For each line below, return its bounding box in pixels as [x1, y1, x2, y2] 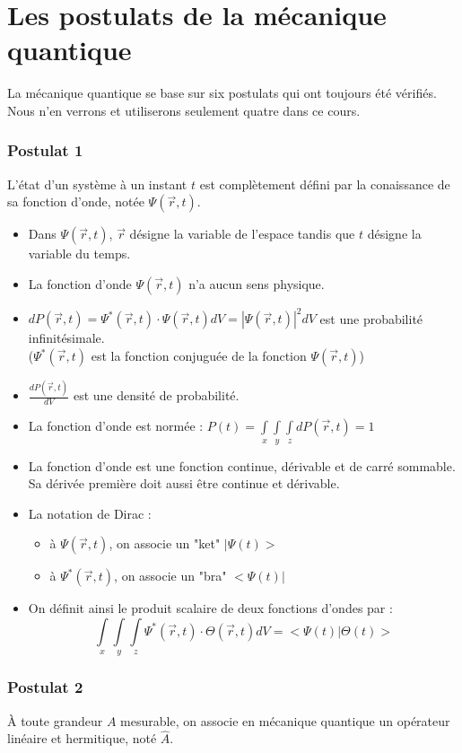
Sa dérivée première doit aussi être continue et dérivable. [28, 474, 340, 493]
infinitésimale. [28, 328, 105, 347]
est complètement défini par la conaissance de [199, 174, 450, 193]
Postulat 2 [7, 676, 83, 698]
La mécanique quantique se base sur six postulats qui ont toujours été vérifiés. [7, 83, 437, 102]
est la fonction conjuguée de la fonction [91, 346, 307, 364]
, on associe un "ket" [109, 534, 221, 553]
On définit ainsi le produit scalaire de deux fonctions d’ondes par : [28, 599, 393, 617]
